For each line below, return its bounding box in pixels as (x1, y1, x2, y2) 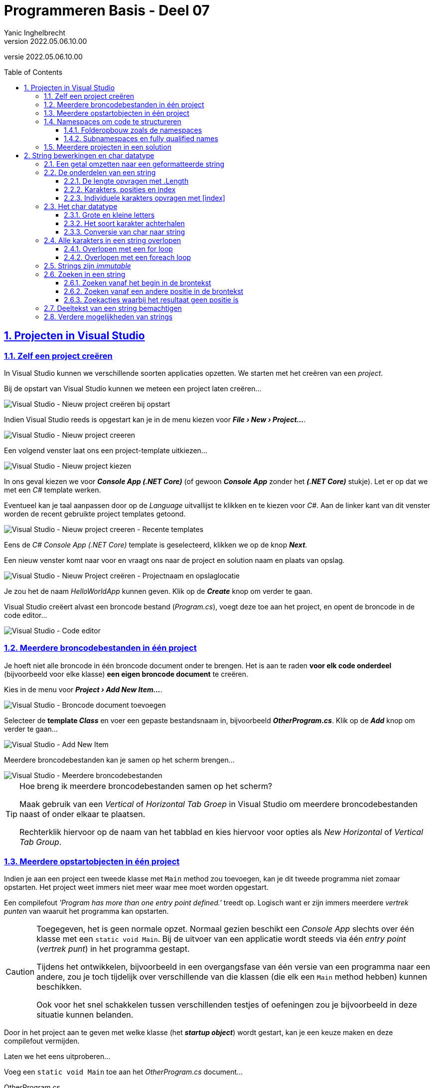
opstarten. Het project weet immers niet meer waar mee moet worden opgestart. (4, 883, 269, 892)
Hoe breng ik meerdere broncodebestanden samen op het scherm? (19, 781, 273, 791)
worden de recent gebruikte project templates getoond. (4, 509, 186, 518)
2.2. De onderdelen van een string (44, 168, 156, 177)
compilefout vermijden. (4, 1037, 80, 1046)
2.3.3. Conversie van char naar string (64, 227, 185, 236)
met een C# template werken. (4, 485, 101, 494)
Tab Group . (19, 836, 62, 847)
